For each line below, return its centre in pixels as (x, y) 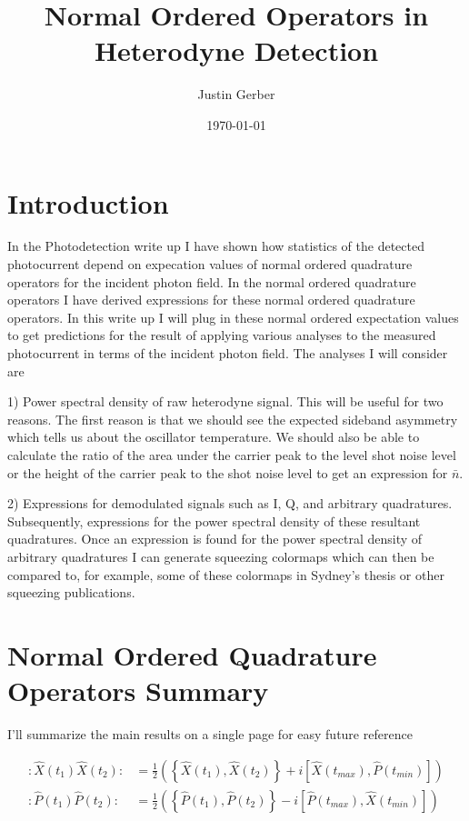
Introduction (88, 202)
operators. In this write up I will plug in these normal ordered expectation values (233, 317)
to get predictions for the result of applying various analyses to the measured (222, 335)
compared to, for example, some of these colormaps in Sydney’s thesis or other (226, 574)
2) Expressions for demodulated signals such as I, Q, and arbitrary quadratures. (230, 503)
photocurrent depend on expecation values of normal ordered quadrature (210, 264)
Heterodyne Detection (236, 50)
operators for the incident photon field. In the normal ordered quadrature (212, 281)
